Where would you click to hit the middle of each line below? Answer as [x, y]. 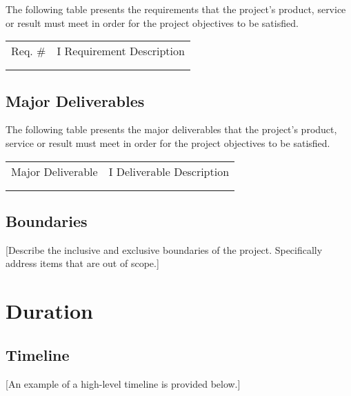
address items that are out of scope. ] [82, 263]
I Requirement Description [121, 51]
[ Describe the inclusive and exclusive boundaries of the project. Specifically [164, 249]
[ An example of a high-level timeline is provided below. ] [123, 383]
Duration [49, 311]
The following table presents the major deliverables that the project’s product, [171, 129]
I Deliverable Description [169, 171]
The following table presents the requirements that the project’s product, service [176, 9]
